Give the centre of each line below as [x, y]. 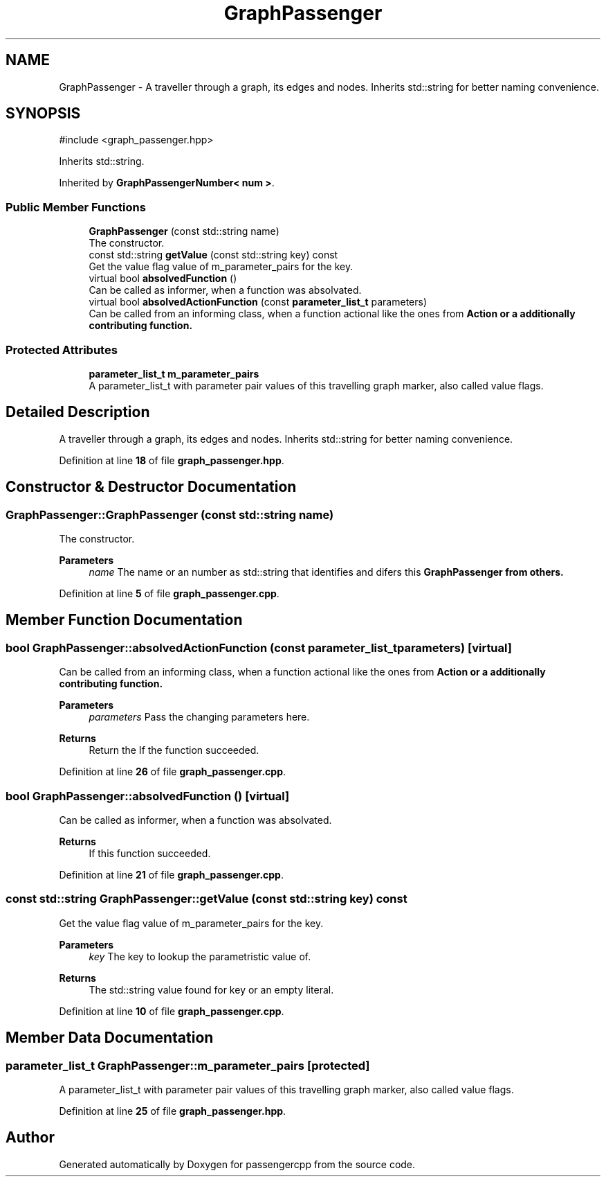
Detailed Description [78, 412]
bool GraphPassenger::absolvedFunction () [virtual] [148, 796]
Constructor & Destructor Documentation [151, 487]
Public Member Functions [76, 207]
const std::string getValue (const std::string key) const [213, 255]
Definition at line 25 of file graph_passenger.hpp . [173, 1111]
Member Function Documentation [124, 620]
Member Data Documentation [110, 1038]
